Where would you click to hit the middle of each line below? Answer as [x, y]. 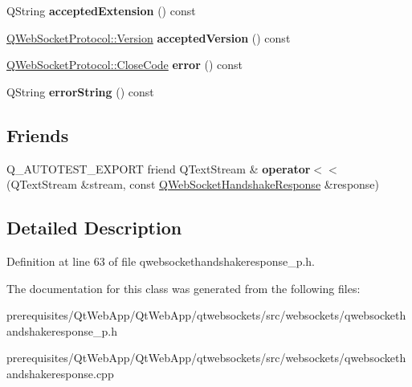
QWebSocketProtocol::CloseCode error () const [124, 65]
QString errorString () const [80, 91]
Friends [38, 134]
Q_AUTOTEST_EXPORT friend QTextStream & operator [159, 168]
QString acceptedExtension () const [101, 10]
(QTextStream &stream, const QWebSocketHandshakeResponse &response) [193, 184]
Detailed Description [94, 228]
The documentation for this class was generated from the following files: [184, 288]
